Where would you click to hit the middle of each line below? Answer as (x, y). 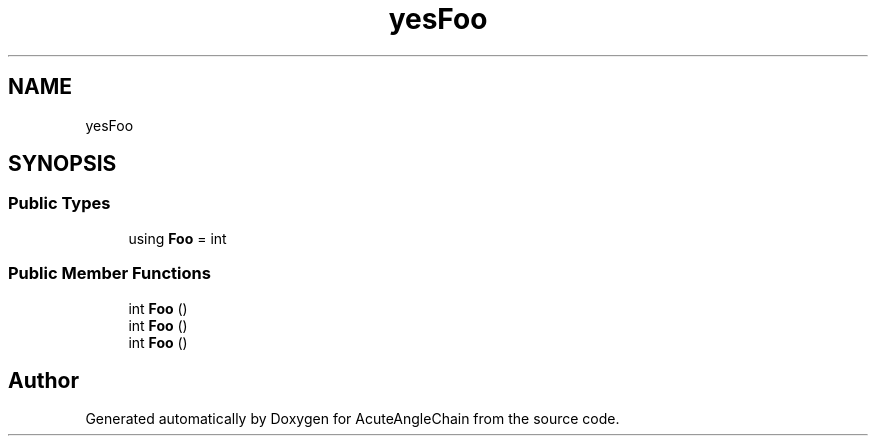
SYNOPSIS (62, 164)
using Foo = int (177, 238)
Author (43, 380)
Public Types (59, 203)
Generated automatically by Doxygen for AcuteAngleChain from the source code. (352, 419)
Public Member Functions (109, 273)
